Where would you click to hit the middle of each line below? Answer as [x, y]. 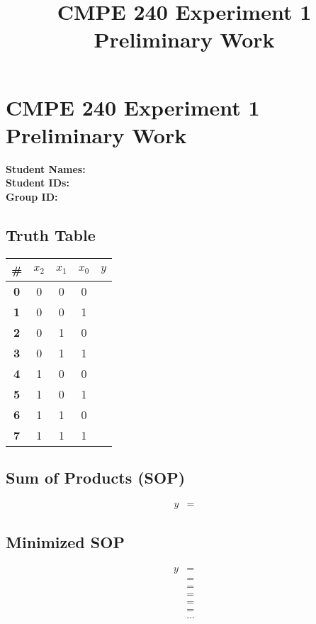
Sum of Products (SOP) [96, 478]
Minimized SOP [65, 542]
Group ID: [32, 196]
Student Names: [46, 168]
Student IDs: [38, 183]
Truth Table [51, 234]
